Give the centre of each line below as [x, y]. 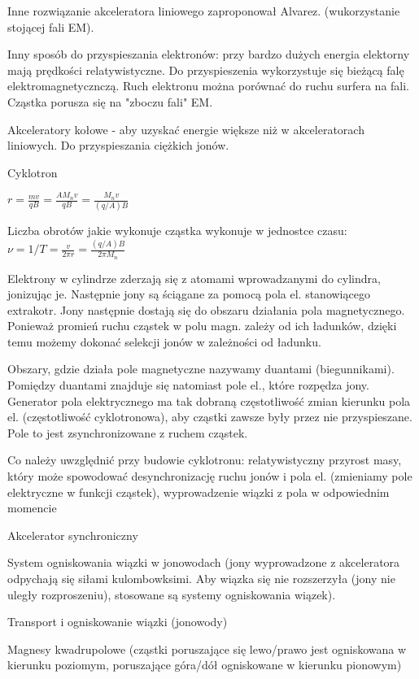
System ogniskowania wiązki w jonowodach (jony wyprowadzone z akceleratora [204, 562]
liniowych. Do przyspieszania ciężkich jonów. [118, 145]
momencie [32, 508]
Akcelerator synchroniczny [73, 535]
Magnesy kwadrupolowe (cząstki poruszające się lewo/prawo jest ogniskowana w [207, 649]
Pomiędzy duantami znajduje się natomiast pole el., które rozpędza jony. [188, 385]
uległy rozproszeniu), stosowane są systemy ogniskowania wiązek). [172, 594]
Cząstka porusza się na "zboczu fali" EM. [110, 101]
